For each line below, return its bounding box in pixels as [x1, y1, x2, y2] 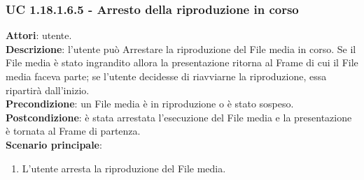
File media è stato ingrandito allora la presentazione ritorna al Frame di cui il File [6, 55, 358, 70]
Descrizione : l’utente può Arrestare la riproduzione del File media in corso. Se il [6, 41, 356, 56]
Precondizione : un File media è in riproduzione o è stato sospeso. [6, 96, 294, 111]
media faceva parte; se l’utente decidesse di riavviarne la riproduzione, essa [6, 69, 327, 83]
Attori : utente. [6, 28, 72, 43]
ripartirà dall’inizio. [6, 82, 90, 97]
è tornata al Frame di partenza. [6, 123, 141, 138]
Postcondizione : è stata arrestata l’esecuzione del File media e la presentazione [6, 110, 352, 124]
